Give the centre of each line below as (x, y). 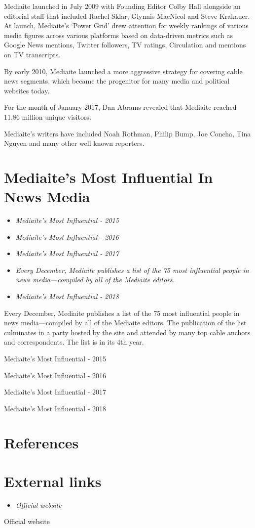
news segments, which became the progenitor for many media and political (117, 81)
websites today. (27, 90)
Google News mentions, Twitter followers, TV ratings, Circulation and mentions (125, 45)
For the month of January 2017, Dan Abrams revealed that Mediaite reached (120, 107)
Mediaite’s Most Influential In (109, 177)
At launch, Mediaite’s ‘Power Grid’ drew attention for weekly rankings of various (126, 25)
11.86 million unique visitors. (48, 116)
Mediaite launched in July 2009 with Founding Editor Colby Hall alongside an (122, 6)
